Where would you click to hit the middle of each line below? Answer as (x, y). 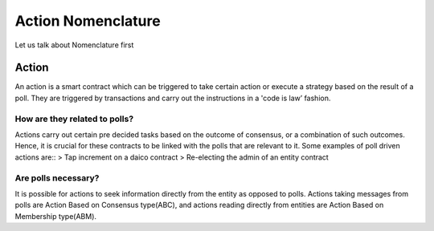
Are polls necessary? (57, 178)
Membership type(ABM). (55, 216)
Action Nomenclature (88, 21)
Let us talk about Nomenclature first (74, 45)
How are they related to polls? (74, 119)
